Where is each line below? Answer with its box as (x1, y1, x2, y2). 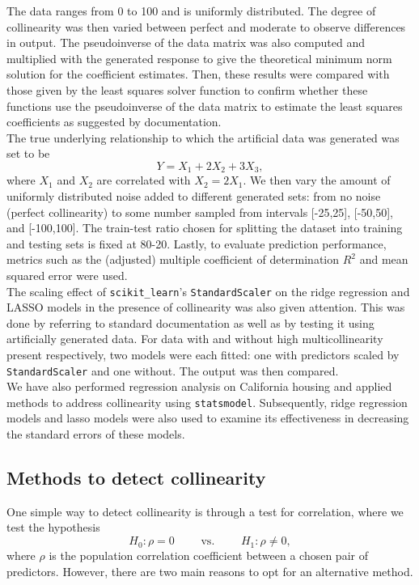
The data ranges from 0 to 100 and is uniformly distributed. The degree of (6, 2, 376, 19)
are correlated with (96, 172, 191, 189)
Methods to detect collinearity (6, 465, 266, 490)
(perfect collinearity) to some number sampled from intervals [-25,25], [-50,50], (6, 203, 393, 220)
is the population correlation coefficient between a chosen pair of (49, 547, 368, 564)
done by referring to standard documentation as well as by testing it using (6, 314, 375, 331)
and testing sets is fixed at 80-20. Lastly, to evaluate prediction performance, (6, 235, 387, 252)
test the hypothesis (6, 519, 100, 536)
